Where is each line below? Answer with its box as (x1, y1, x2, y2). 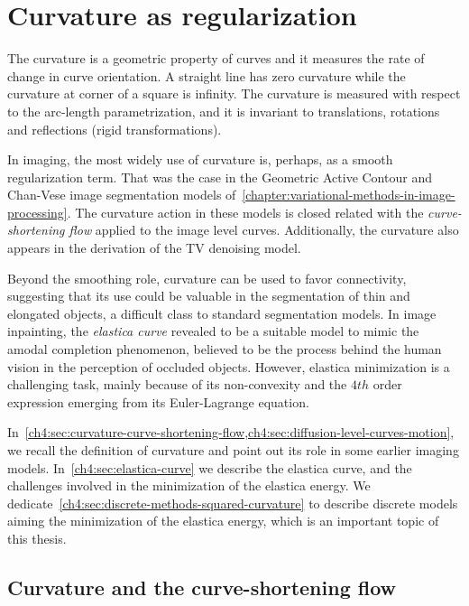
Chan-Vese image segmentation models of (7, 185, 236, 204)
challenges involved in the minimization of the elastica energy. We (7, 476, 371, 495)
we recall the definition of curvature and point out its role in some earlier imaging (7, 441, 459, 459)
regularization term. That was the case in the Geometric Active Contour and (7, 167, 432, 186)
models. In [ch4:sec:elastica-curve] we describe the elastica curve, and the (7, 458, 412, 477)
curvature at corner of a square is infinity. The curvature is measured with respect (7, 84, 461, 103)
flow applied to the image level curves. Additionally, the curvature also (69, 220, 459, 239)
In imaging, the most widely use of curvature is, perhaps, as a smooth (7, 150, 393, 169)
